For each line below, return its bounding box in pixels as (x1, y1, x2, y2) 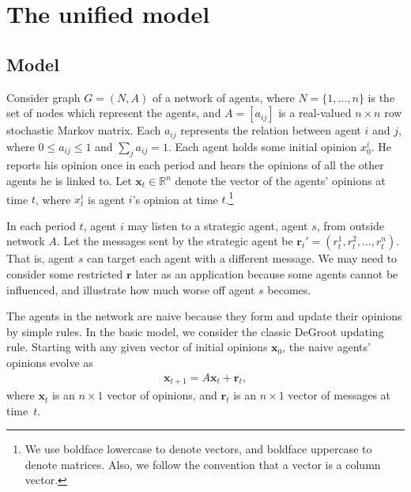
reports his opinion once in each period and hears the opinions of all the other (6, 157, 384, 173)
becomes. (267, 281, 311, 297)
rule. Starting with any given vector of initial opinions (6, 339, 268, 355)
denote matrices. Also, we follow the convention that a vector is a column (25, 456, 381, 472)
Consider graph (6, 89, 81, 105)
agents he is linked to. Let (6, 172, 132, 189)
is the (368, 89, 395, 105)
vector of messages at (288, 387, 391, 403)
